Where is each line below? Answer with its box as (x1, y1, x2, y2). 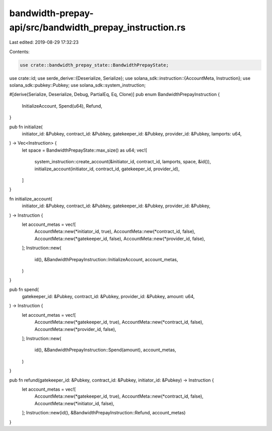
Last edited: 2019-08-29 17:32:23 (9, 39, 79, 45)
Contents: (9, 49, 30, 55)
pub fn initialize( (9, 124, 43, 130)
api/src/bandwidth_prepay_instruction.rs (9, 22, 186, 33)
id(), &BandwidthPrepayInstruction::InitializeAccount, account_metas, (34, 256, 178, 262)
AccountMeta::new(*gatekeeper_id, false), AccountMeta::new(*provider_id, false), (34, 235, 206, 242)
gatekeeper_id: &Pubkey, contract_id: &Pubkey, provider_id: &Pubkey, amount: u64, (22, 294, 195, 300)
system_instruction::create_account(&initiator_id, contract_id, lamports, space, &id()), (34, 159, 211, 165)
